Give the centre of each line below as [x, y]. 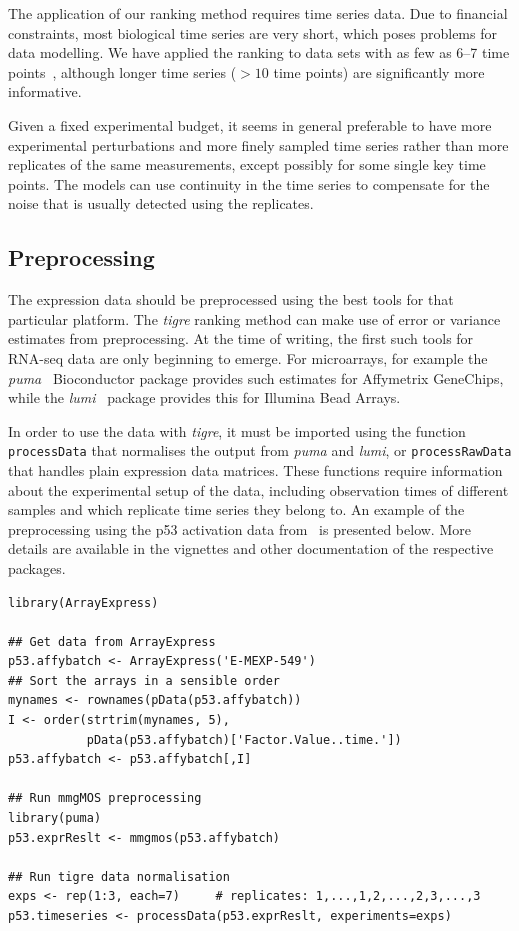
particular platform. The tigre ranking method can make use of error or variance [254, 318]
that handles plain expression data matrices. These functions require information [255, 469]
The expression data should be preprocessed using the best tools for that [231, 299]
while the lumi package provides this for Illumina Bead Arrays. [204, 397]
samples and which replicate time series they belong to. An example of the [236, 509]
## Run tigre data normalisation [119, 876]
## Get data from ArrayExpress [112, 641]
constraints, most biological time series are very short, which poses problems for [252, 32]
